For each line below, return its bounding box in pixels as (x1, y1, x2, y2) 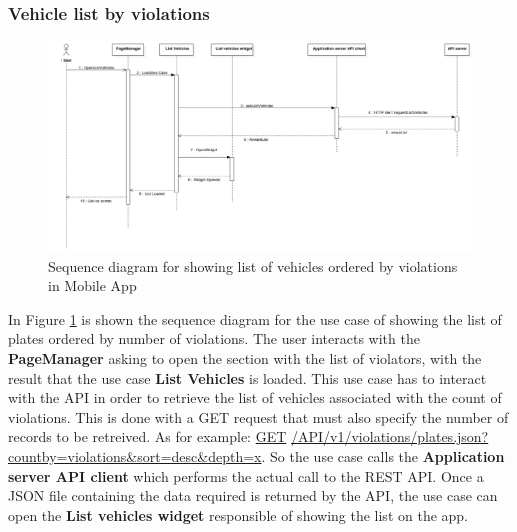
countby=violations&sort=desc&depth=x (8, 445, 262, 466)
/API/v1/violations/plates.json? (290, 426, 489, 447)
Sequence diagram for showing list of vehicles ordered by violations (48, 255, 458, 276)
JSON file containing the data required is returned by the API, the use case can (8, 485, 498, 506)
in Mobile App (48, 275, 137, 296)
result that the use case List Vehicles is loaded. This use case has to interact (8, 367, 487, 388)
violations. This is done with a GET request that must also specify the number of (8, 406, 509, 427)
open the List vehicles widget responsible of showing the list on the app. (8, 504, 469, 525)
